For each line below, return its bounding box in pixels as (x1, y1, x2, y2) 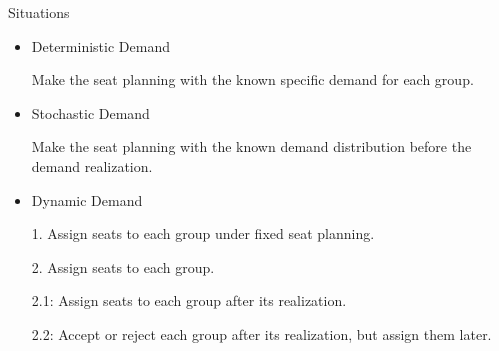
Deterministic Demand (31, 35, 170, 56)
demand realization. (31, 155, 153, 176)
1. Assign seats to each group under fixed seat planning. (31, 223, 375, 244)
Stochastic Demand (31, 102, 150, 123)
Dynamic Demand (31, 189, 143, 210)
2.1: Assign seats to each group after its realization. (31, 290, 347, 311)
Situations (8, 2, 70, 22)
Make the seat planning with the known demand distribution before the (31, 136, 472, 157)
